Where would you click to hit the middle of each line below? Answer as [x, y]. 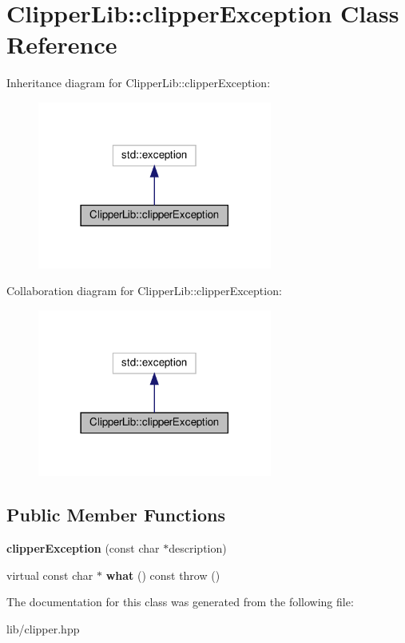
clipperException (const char [83, 548]
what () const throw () [163, 575]
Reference [62, 44]
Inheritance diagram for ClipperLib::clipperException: [139, 83]
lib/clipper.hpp [43, 628]
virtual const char [50, 575]
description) [198, 548]
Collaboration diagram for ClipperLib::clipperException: [144, 291]
